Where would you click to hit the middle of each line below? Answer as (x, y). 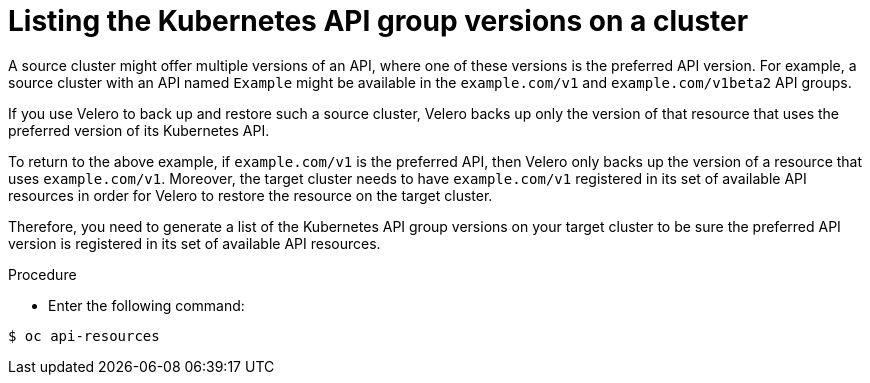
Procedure (42, 274)
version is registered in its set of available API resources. (194, 243)
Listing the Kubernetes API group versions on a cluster (378, 21)
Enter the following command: (146, 305)
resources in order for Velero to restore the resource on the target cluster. (250, 195)
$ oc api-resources (84, 335)
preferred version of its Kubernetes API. (139, 130)
